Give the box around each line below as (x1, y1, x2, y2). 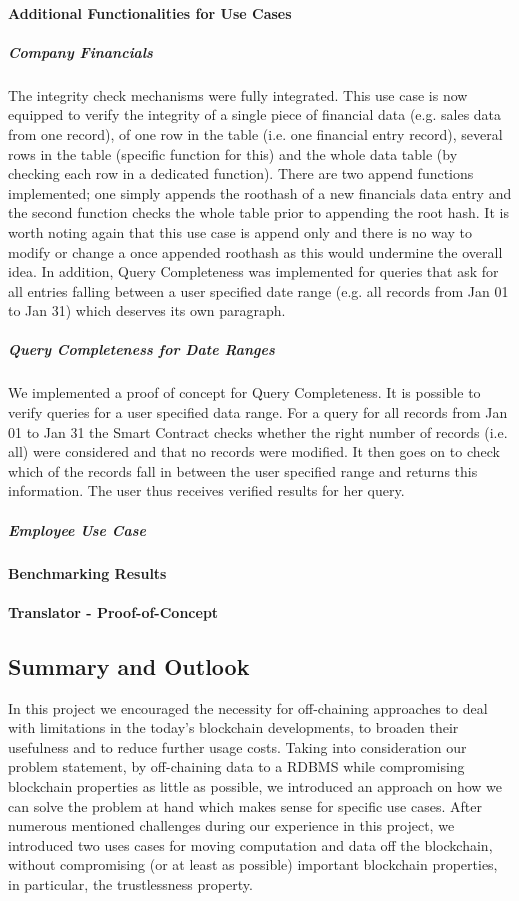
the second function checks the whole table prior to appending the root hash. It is (8, 202, 509, 223)
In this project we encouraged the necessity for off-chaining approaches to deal (8, 697, 488, 718)
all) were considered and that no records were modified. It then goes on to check (8, 441, 500, 462)
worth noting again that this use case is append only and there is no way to (8, 221, 473, 242)
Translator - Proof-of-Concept (8, 601, 219, 622)
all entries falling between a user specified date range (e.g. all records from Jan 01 (8, 280, 509, 301)
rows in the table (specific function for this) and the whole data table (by (8, 143, 458, 164)
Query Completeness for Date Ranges (8, 339, 275, 360)
